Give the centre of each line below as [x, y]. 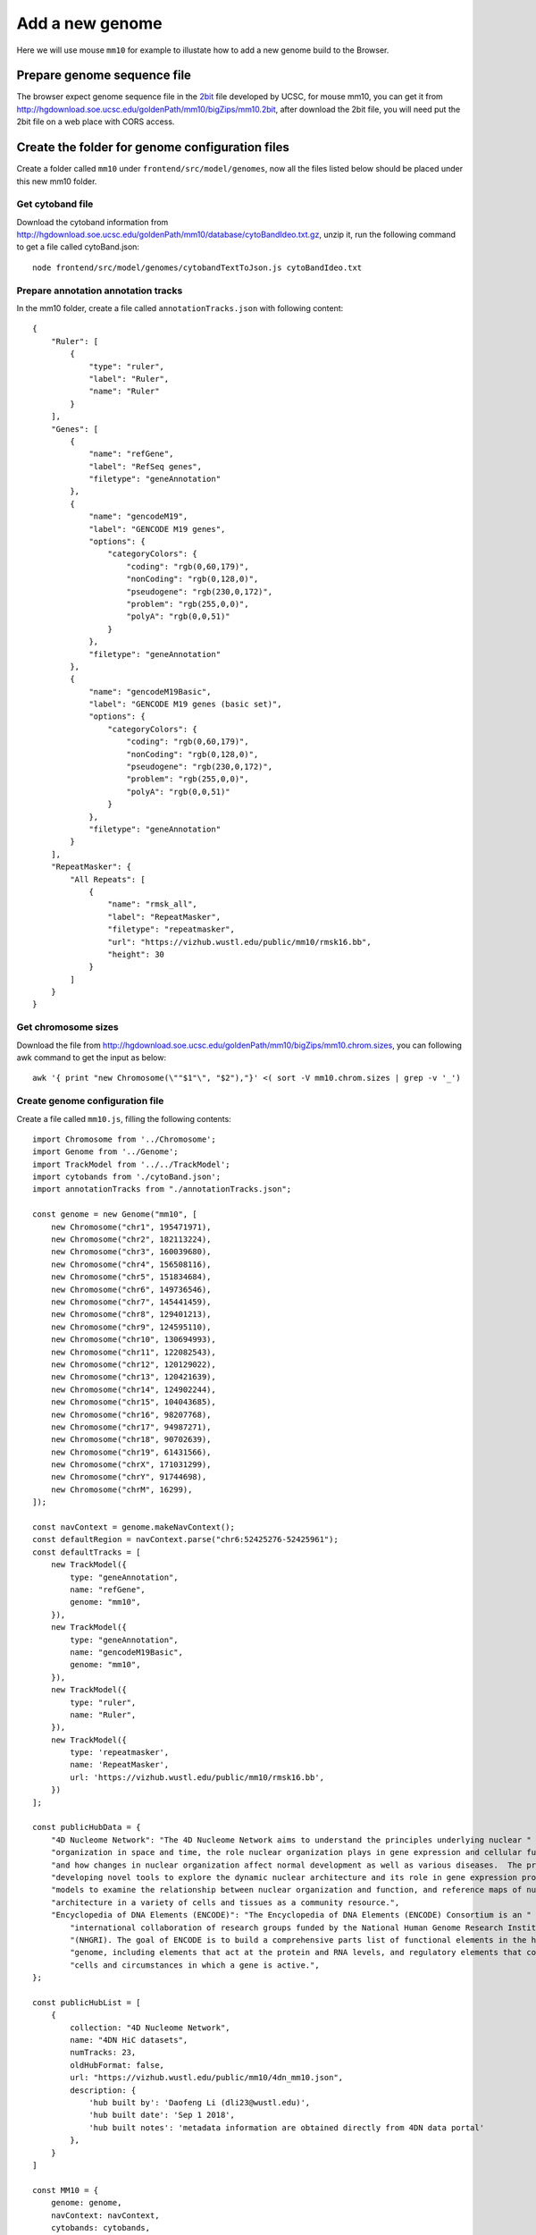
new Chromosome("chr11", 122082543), [133, 1352]
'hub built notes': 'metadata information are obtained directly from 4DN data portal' [287, 2127]
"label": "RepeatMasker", [164, 917]
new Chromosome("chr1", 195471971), [131, 1227]
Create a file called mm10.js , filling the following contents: [124, 1118]
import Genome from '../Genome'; [105, 1152]
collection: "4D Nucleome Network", [151, 2028]
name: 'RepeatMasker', [120, 1765]
